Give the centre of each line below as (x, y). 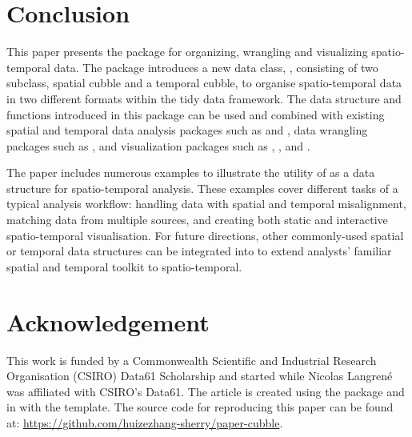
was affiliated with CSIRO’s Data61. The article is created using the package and (206, 391)
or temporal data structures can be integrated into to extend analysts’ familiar (199, 251)
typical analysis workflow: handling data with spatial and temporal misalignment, (206, 204)
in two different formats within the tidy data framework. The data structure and (204, 98)
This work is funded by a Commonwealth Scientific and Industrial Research (192, 360)
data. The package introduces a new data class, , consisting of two (216, 67)
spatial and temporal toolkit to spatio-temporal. (124, 266)
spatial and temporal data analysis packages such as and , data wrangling (187, 130)
